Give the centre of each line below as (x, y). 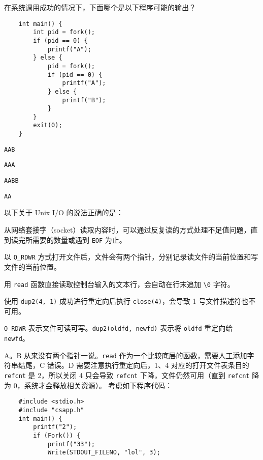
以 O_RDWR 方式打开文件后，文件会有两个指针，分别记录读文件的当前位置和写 (131, 257)
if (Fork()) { (57, 435)
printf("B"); (84, 100)
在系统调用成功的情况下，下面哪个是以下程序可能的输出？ (100, 7)
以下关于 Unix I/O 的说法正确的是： (64, 212)
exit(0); (48, 125)
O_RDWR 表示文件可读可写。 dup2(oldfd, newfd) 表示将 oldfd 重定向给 (119, 328)
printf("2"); (55, 427)
